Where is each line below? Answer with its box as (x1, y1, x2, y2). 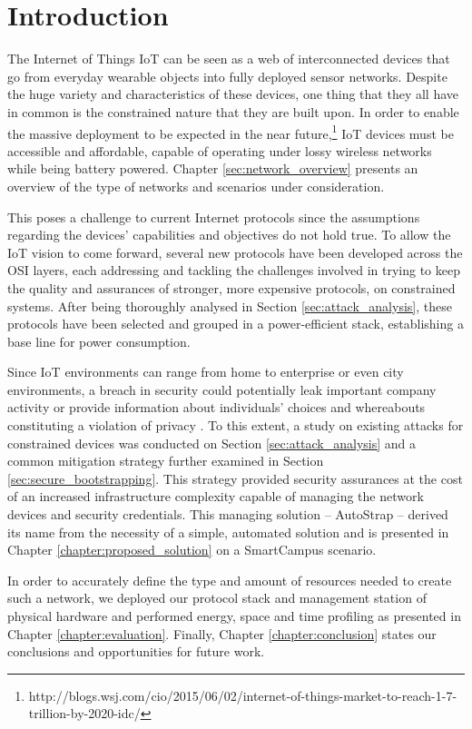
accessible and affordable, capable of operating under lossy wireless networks (7, 141, 432, 160)
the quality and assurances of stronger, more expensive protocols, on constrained (7, 278, 456, 297)
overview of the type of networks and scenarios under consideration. (7, 176, 385, 195)
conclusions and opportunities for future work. (7, 642, 265, 661)
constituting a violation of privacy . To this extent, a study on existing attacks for (7, 416, 464, 435)
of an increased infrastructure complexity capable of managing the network (7, 487, 424, 506)
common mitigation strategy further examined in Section (7, 451, 324, 470)
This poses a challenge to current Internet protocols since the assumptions (7, 207, 420, 226)
